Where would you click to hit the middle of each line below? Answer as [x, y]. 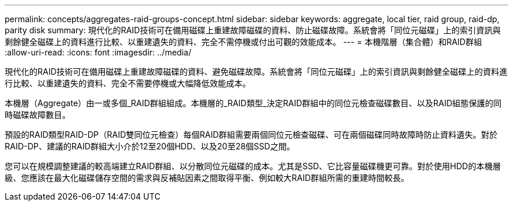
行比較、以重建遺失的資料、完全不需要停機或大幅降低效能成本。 [128, 83]
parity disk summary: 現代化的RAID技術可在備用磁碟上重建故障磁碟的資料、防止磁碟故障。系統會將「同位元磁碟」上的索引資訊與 [253, 30]
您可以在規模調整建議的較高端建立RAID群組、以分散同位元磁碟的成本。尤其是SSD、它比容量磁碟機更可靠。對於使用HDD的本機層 [253, 166]
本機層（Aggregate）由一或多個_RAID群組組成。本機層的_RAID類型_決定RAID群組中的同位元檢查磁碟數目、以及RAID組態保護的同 [253, 103]
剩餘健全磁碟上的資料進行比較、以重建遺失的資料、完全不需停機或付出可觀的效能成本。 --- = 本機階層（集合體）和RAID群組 [243, 42]
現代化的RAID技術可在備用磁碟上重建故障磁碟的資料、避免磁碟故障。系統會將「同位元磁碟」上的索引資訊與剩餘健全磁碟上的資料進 [256, 71]
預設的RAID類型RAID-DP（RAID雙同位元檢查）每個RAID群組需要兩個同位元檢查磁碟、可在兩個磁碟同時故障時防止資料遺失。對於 [251, 135]
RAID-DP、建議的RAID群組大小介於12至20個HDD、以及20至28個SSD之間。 [150, 146]
